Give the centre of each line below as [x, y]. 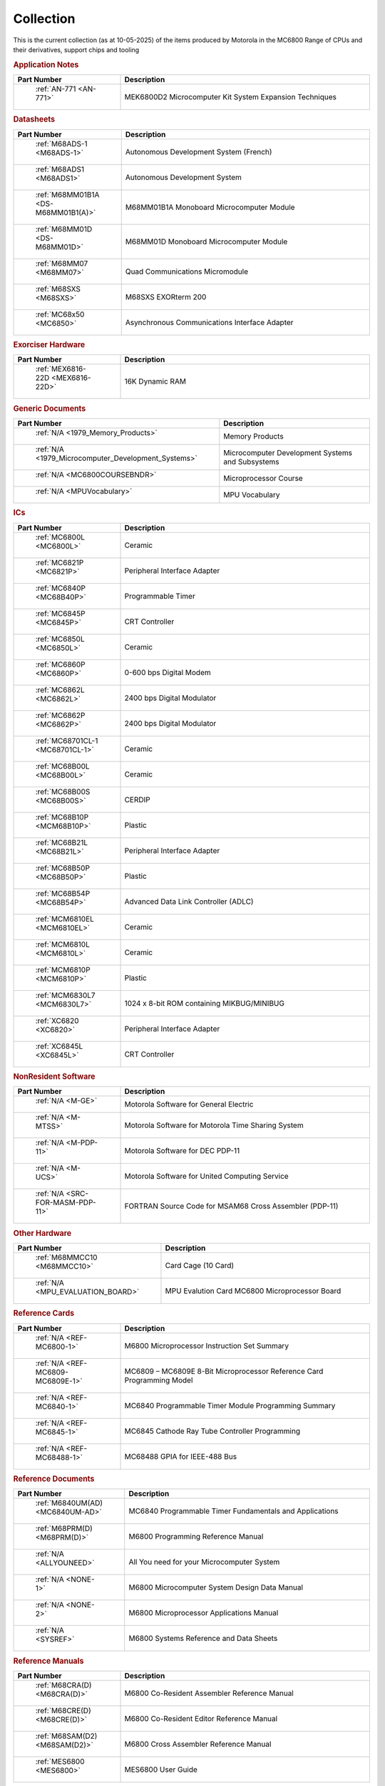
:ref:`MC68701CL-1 [67, 741]
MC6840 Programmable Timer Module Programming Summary [230, 1405]
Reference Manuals [48, 1661]
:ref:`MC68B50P [63, 868]
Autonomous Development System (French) [199, 151]
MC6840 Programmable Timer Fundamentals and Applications [233, 1511]
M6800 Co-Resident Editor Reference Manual [201, 1718]
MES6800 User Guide [161, 1770]
